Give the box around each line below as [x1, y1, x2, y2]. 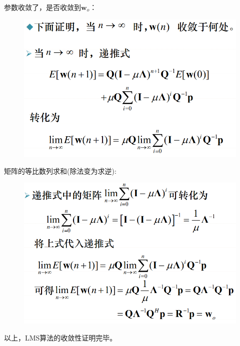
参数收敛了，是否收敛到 [4, 2, 81, 12]
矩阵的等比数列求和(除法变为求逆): [4, 165, 116, 176]
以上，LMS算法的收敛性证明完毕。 [4, 332, 117, 343]
